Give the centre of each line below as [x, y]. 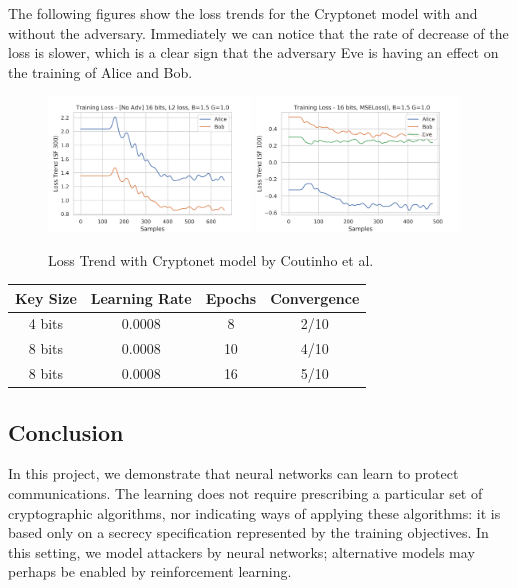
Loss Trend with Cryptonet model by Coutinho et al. [211, 259]
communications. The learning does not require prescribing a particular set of [245, 493]
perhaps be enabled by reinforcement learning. [150, 571]
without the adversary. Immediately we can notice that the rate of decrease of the [258, 32]
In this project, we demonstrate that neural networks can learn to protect [233, 473]
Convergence [315, 297]
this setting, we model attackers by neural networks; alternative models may [241, 551]
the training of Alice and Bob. [100, 71]
